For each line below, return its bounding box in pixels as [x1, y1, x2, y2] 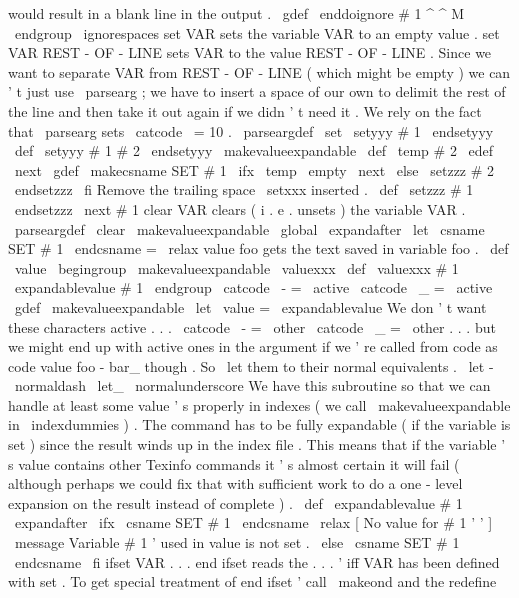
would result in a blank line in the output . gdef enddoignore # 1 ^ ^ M [8, 3, 464, 23]
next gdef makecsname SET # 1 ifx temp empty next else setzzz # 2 [14, 159, 495, 180]
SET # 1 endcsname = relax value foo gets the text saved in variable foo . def [8, 238, 509, 259]
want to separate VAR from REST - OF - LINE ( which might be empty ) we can [8, 61, 511, 82]
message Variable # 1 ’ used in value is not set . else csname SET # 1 [14, 532, 460, 553]
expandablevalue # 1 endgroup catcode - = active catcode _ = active [14, 277, 493, 298]
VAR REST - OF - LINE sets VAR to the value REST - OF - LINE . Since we [8, 42, 492, 63]
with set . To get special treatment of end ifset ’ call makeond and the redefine [8, 571, 497, 592]
